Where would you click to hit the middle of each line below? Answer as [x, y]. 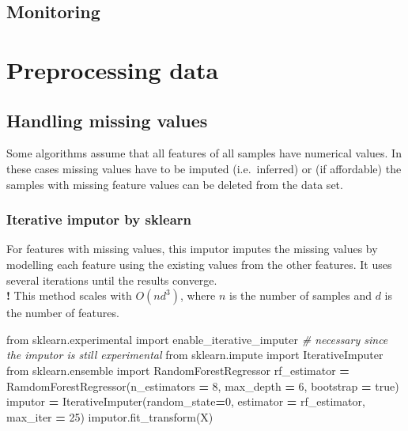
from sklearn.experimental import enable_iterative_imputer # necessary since [197, 339]
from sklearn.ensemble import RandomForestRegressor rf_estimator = [178, 370]
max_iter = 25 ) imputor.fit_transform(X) [110, 416]
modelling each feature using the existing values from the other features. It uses [199, 264]
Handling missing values [107, 120]
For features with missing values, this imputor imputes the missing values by [192, 249]
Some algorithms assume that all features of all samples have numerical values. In [204, 153]
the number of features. [63, 313]
